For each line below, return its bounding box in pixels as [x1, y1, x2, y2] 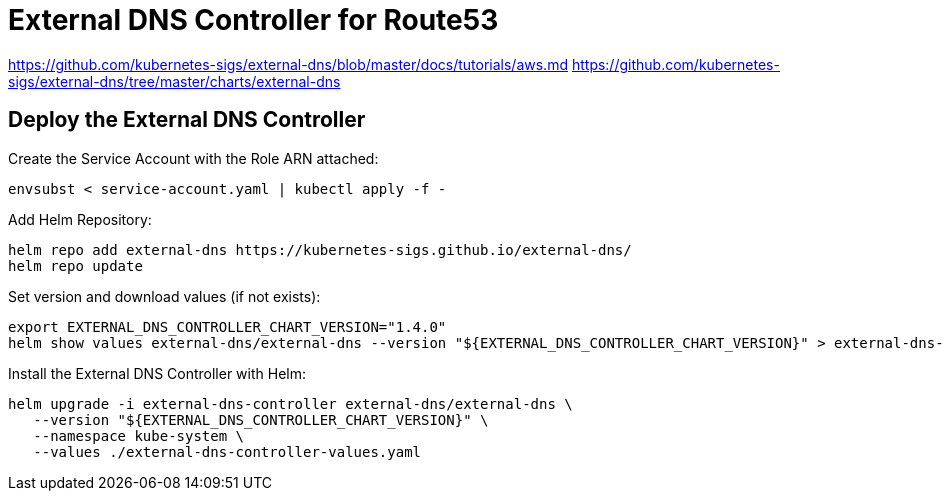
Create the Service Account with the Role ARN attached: [8, 149, 379, 167]
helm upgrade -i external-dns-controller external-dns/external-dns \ [8, 395, 573, 412]
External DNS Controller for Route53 [8, 3, 499, 37]
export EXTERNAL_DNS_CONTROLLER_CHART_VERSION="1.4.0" [8, 318, 447, 335]
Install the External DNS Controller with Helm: [8, 364, 307, 382]
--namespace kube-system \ [33, 427, 245, 444]
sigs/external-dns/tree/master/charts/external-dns [8, 72, 341, 90]
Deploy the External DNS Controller [8, 107, 366, 133]
